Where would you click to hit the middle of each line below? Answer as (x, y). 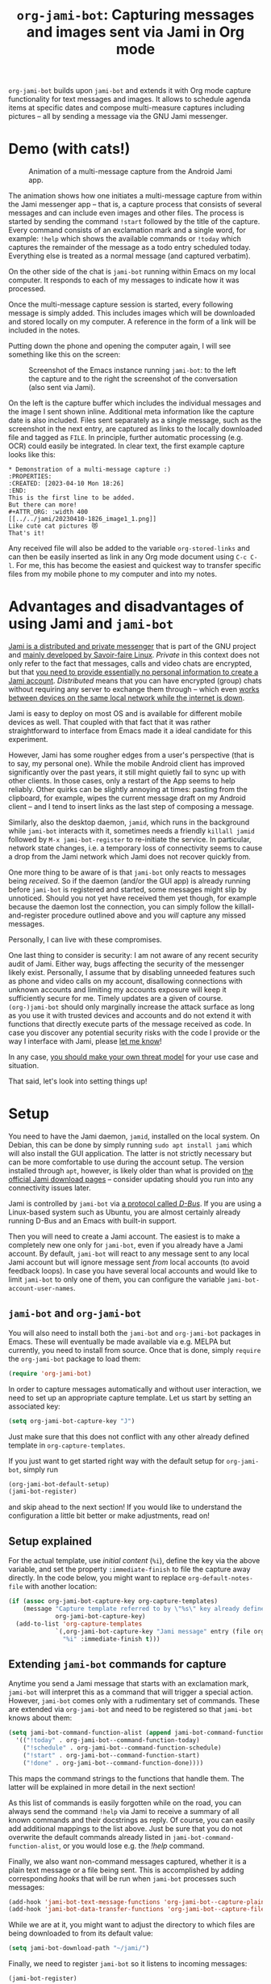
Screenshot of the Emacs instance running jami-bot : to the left (132, 371)
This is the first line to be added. (72, 498)
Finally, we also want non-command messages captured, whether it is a (128, 1861)
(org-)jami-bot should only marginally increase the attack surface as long (132, 1007)
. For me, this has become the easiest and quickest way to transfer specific (136, 566)
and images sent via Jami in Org (135, 32)
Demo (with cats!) (69, 149)
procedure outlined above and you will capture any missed (148, 915)
